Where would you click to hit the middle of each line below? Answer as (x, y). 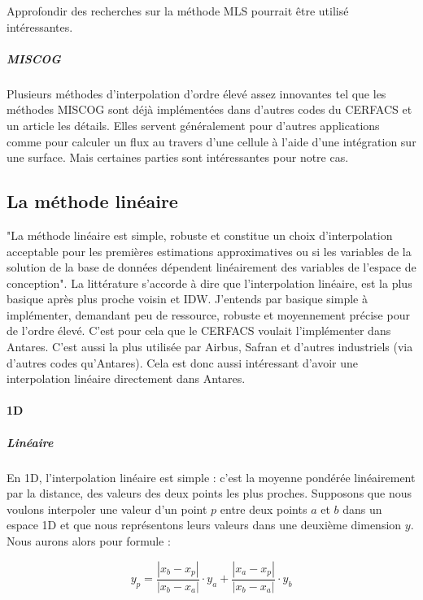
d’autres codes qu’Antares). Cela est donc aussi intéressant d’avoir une (183, 362)
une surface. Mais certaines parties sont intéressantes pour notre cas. (178, 157)
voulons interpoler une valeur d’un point (107, 509)
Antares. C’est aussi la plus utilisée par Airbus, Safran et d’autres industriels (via (210, 347)
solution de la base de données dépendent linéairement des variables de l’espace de (211, 267)
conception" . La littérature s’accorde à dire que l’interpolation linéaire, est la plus (209, 283)
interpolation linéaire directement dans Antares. (126, 378)
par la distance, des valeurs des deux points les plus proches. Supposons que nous (209, 493)
